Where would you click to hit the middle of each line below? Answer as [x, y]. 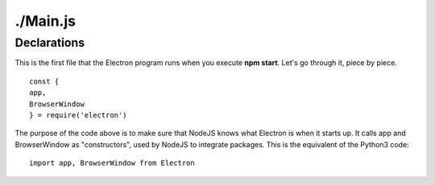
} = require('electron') [78, 115]
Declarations [50, 43]
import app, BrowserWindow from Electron [112, 163]
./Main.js [46, 21]
